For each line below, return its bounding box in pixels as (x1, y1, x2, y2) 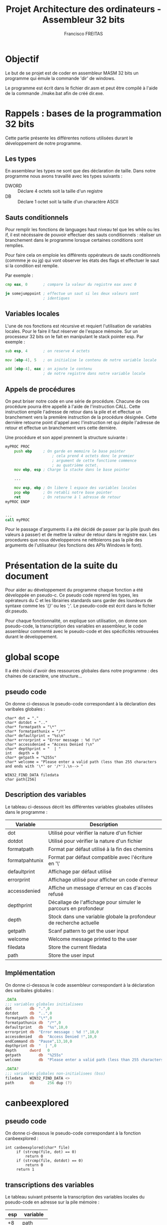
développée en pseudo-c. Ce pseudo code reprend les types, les (5, 592, 139, 598)
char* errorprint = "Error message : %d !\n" (5, 738, 101, 743)
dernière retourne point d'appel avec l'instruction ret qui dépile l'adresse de (5, 420, 160, 425)
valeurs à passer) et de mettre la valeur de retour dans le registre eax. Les (5, 532, 157, 538)
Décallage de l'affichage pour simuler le (48, 898, 141, 905)
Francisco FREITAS (64, 30, 103, 36)
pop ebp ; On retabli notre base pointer (14, 490, 112, 495)
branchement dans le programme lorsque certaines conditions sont (5, 237, 143, 243)
